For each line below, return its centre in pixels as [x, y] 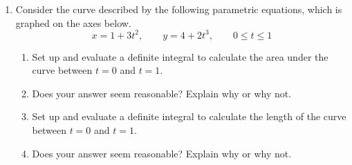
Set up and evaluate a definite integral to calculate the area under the [180, 56]
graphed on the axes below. [73, 22]
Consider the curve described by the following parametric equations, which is [179, 9]
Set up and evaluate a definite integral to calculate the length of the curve [189, 116]
